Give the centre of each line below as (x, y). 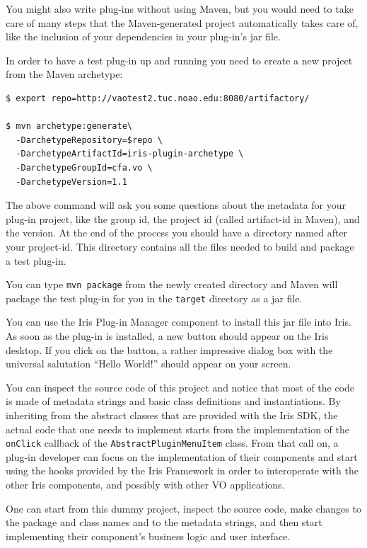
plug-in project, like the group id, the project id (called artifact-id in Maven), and (183, 218)
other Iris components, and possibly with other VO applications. (145, 484)
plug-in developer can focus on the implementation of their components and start (182, 456)
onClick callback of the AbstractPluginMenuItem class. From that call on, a (172, 443)
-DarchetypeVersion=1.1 (71, 182)
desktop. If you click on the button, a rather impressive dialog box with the (169, 349)
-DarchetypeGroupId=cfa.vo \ (84, 167)
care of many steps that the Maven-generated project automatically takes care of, (182, 22)
